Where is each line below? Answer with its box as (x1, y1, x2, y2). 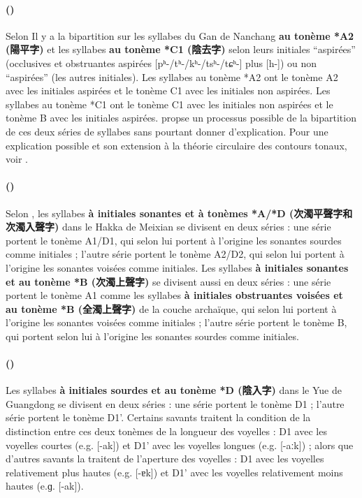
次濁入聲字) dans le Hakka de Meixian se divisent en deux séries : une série (6, 219, 331, 234)
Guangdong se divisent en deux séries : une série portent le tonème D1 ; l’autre (6, 396, 345, 411)
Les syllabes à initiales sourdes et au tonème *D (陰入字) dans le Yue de (6, 383, 342, 397)
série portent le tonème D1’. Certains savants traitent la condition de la (6, 410, 311, 425)
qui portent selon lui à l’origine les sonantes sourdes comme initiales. (6, 328, 299, 343)
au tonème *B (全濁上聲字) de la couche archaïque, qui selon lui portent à (6, 301, 337, 316)
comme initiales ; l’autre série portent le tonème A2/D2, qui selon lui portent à (6, 247, 345, 261)
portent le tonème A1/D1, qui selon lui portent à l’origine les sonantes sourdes (6, 233, 342, 247)
